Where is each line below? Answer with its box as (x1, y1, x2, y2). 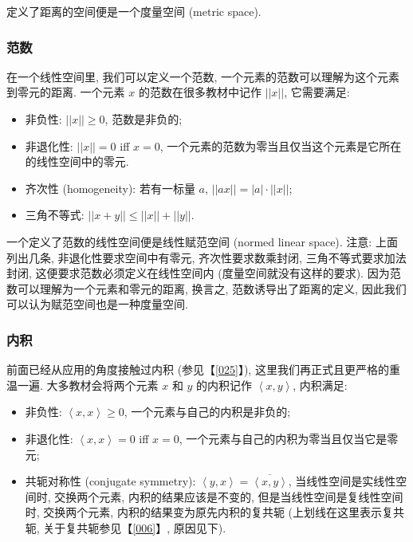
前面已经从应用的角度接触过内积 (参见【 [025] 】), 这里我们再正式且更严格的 (6, 361, 389, 378)
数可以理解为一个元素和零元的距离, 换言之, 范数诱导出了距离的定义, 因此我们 (6, 280, 407, 297)
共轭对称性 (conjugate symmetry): (25, 473, 196, 489)
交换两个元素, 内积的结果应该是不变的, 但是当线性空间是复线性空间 (54, 488, 403, 505)
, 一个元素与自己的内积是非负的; (124, 403, 291, 420)
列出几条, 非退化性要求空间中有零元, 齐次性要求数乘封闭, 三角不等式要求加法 (6, 249, 407, 265)
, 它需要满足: (284, 84, 350, 100)
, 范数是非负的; (104, 111, 183, 127)
